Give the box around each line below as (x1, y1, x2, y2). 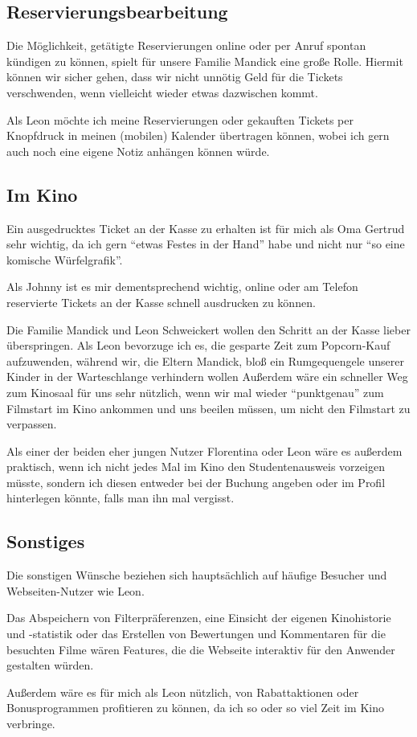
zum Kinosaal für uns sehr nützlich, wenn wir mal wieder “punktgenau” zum (6, 383, 384, 400)
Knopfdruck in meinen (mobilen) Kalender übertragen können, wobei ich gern (6, 127, 390, 144)
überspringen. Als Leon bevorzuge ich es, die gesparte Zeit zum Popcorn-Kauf (6, 337, 390, 354)
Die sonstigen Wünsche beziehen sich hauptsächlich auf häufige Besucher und (6, 567, 387, 583)
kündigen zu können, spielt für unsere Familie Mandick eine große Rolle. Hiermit (6, 52, 403, 69)
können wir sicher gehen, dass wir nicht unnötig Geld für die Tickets (6, 68, 343, 85)
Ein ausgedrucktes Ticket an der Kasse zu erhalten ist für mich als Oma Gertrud (6, 219, 405, 236)
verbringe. (6, 715, 55, 732)
